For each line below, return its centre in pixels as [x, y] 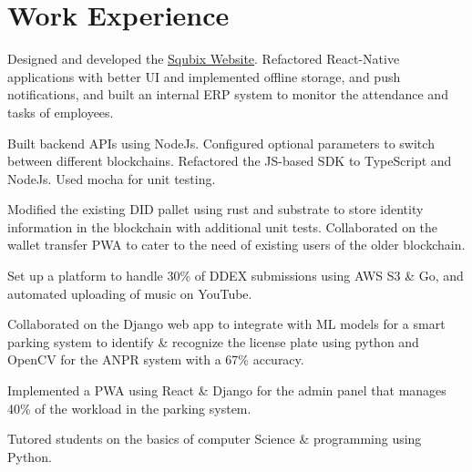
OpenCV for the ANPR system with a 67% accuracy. [156, 359]
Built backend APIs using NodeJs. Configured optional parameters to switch [221, 143]
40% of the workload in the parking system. [129, 408]
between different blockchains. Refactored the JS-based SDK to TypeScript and [230, 161]
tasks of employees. [61, 112]
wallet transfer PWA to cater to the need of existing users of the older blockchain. [236, 245]
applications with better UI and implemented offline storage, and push [204, 76]
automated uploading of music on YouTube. [130, 293]
